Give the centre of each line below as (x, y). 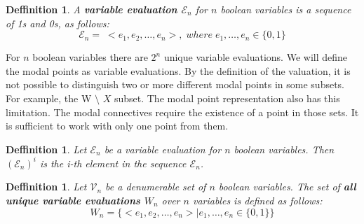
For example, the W (49, 98)
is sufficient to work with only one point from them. (117, 126)
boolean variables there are (90, 57)
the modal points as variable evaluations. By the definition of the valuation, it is (178, 70)
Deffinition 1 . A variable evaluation (92, 9)
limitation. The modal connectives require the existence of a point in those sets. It (182, 112)
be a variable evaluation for (163, 149)
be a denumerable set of (156, 187)
